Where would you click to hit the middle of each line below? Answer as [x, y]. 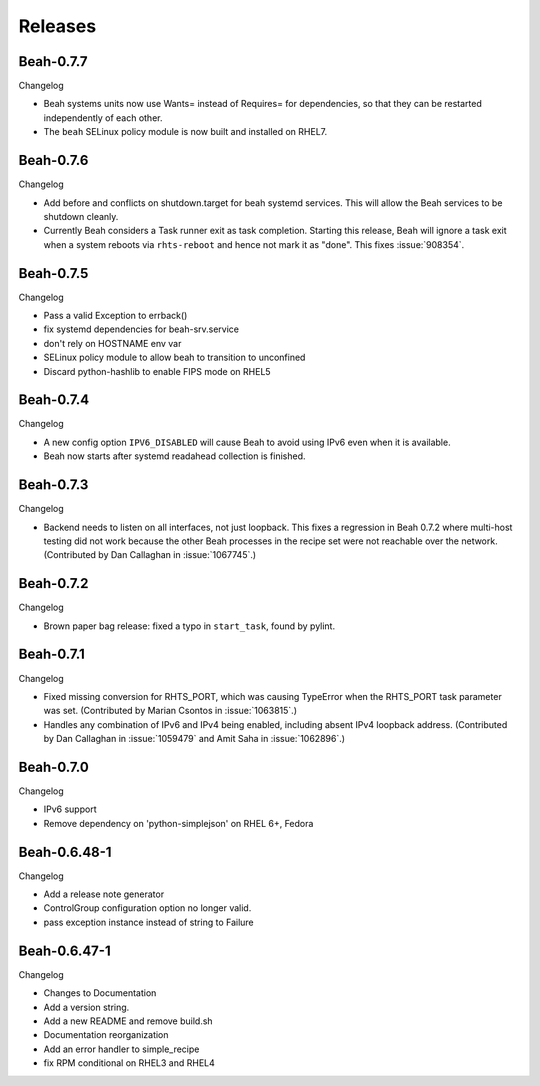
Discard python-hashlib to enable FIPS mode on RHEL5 [157, 371]
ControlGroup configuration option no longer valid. [147, 908]
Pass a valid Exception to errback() [115, 315]
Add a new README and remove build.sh [128, 1021]
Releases [57, 26]
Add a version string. [86, 1007]
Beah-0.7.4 [54, 400]
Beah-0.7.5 [53, 273]
